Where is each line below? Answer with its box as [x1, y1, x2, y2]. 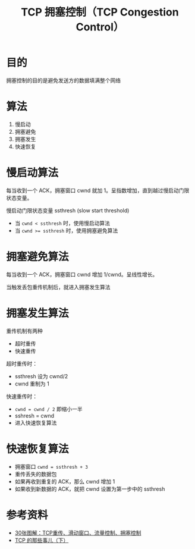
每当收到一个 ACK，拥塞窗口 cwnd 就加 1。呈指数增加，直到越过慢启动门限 [6, 187, 190, 194]
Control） [76, 20, 124, 34]
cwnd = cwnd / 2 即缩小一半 [14, 405, 83, 412]
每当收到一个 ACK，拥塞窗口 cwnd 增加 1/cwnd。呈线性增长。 [6, 271, 158, 278]
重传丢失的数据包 [14, 470, 57, 478]
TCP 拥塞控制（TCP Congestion [20, 5, 180, 19]
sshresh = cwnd [14, 412, 55, 419]
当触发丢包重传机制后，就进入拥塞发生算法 [6, 283, 111, 290]
